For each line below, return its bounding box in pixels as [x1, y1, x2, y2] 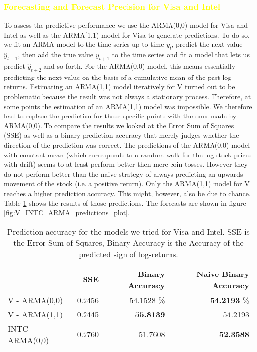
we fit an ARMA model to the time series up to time [4, 39, 164, 49]
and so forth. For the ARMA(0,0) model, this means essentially [43, 61, 236, 71]
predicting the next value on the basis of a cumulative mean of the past [4, 72, 220, 82]
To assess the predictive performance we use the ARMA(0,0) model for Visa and [4, 20, 248, 30]
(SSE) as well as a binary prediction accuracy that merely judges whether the [4, 130, 239, 140]
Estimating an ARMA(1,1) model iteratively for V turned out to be [30, 81, 235, 92]
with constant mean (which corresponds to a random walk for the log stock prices [4, 149, 252, 159]
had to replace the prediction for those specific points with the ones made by [4, 111, 237, 121]
